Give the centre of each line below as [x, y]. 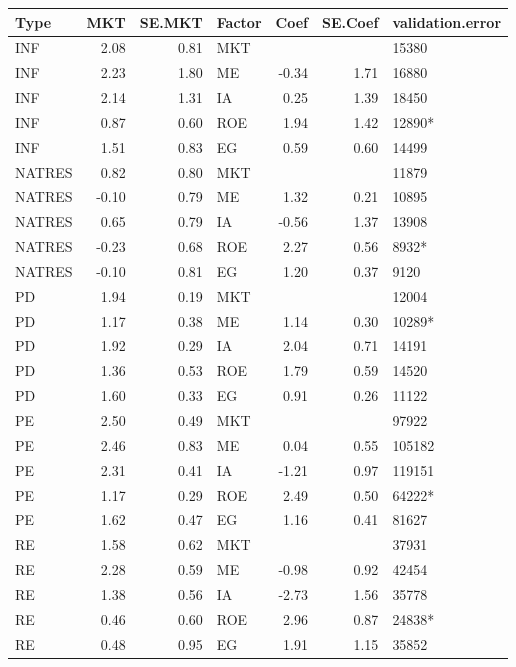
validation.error [447, 21]
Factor [239, 21]
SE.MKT [171, 21]
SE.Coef [350, 21]
